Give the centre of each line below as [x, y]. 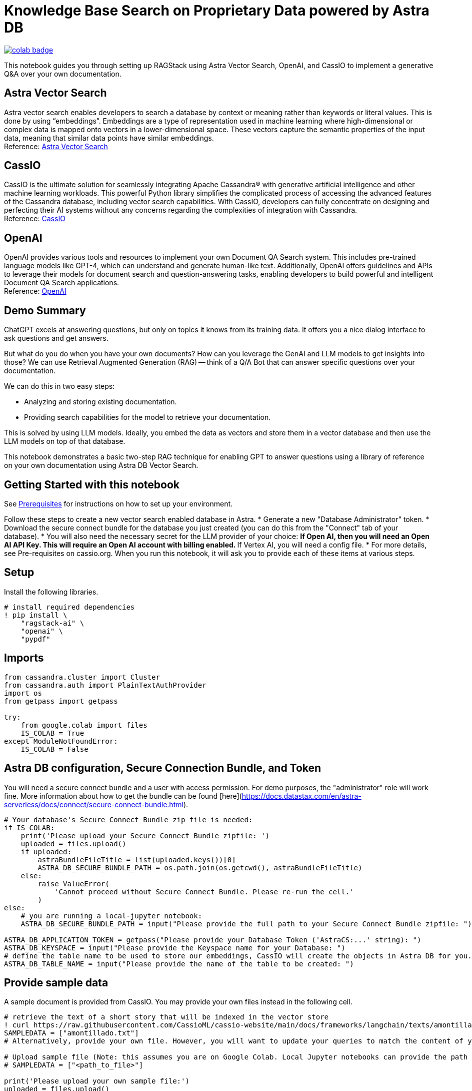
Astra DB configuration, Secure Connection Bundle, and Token [163, 768]
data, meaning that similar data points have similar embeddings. [109, 138]
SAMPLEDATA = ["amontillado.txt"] [71, 1033]
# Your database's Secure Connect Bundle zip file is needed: [128, 820]
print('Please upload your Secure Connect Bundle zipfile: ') [145, 836]
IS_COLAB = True [52, 733]
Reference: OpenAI [35, 291]
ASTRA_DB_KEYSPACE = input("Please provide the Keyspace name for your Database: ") [175, 948]
